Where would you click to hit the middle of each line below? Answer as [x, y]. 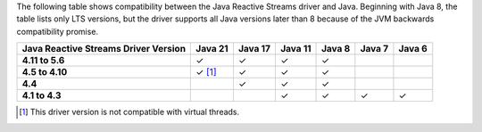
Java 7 [374, 49]
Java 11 [296, 49]
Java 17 [254, 49]
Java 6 [413, 49]
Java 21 [212, 49]
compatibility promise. [57, 31]
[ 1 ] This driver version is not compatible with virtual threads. [129, 112]
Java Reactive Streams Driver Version [104, 49]
